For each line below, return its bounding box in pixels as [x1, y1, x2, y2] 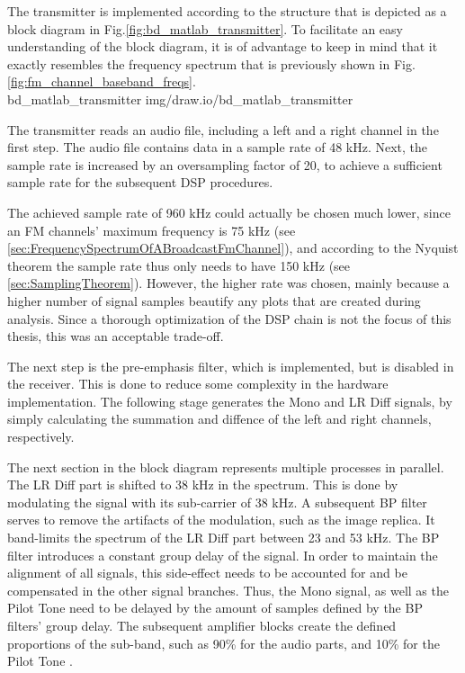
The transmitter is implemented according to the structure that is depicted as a [7, 2, 447, 20]
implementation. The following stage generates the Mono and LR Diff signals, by [7, 391, 452, 410]
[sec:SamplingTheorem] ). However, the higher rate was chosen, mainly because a [7, 274, 450, 292]
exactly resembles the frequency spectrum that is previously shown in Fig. [7, 54, 416, 73]
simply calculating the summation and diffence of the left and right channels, [7, 409, 432, 428]
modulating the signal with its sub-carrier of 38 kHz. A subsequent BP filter [7, 492, 427, 511]
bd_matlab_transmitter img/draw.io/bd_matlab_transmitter [7, 89, 353, 108]
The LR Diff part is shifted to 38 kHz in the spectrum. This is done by [7, 475, 398, 494]
